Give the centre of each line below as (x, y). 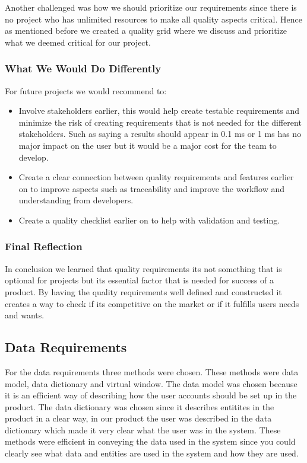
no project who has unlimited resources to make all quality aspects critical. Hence (154, 19)
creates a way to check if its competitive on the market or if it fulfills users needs (152, 303)
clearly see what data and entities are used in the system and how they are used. (152, 453)
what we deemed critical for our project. (78, 42)
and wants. (25, 315)
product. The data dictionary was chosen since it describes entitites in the (140, 406)
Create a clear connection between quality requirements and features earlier (156, 177)
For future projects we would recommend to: (86, 90)
